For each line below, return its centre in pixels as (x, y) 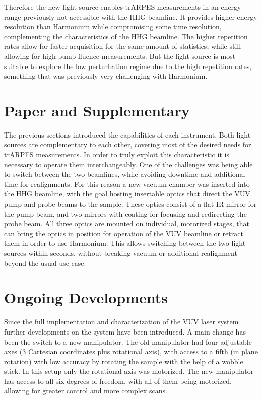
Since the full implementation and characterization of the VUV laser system (121, 322)
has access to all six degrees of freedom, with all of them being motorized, (118, 381)
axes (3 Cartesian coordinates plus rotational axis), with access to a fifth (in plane (131, 351)
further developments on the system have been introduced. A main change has (125, 331)
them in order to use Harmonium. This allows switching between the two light (125, 243)
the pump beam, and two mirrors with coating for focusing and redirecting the (125, 213)
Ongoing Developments (86, 297)
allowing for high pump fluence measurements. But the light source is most (120, 56)
